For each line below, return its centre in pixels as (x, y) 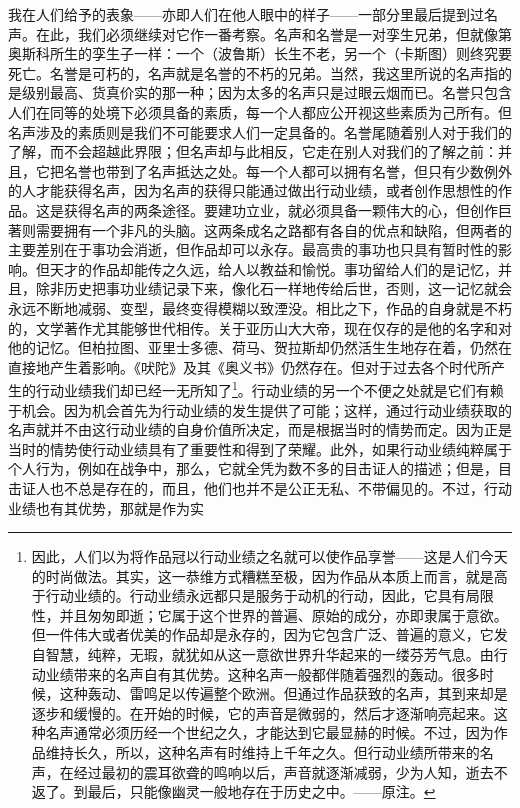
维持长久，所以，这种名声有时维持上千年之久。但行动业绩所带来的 (262, 752)
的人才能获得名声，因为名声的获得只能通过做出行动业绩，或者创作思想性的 (253, 190)
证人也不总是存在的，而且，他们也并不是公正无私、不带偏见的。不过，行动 (266, 487)
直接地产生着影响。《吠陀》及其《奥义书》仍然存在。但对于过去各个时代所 (249, 366)
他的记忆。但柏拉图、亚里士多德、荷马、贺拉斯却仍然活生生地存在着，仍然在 (260, 347)
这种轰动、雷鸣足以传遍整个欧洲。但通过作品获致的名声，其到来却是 (283, 693)
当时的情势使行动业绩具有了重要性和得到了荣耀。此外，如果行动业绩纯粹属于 (260, 448)
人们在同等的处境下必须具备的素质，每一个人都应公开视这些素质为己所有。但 (260, 111)
